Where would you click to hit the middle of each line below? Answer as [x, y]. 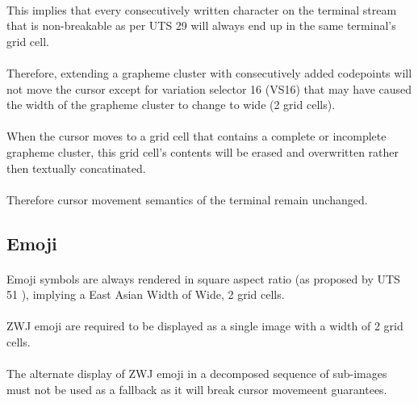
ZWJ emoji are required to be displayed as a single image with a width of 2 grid [205, 326]
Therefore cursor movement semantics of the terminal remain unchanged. [187, 199]
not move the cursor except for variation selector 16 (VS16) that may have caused [209, 88]
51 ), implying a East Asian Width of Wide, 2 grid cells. [146, 294]
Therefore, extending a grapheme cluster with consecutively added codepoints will [209, 72]
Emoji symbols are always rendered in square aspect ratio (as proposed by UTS [203, 278]
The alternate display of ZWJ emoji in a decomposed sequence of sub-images [197, 374]
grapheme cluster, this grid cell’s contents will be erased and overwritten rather [203, 151]
